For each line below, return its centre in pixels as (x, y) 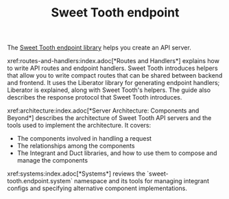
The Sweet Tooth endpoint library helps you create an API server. (99, 48)
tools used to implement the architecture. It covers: (79, 126)
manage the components (52, 161)
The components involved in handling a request (84, 139)
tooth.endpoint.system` (40, 181)
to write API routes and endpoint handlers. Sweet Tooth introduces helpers (112, 68)
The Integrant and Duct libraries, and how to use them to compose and (117, 153)
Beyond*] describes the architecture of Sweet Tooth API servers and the (109, 118)
